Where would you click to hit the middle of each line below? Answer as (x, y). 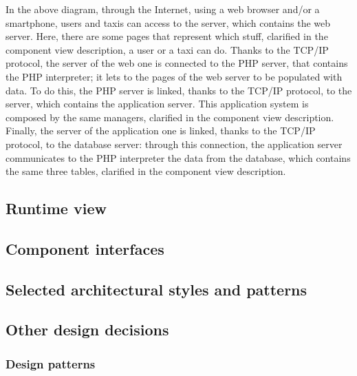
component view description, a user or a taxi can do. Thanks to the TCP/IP (167, 49)
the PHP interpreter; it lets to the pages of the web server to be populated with (174, 76)
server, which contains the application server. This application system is (157, 104)
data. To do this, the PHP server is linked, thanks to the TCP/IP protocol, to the (179, 90)
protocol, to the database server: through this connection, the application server (174, 144)
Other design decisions (87, 330)
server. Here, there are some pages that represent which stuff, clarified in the (167, 36)
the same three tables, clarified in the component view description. (146, 171)
